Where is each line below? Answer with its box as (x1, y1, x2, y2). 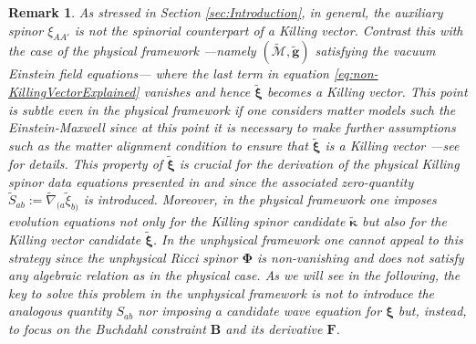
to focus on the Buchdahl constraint (8, 319, 206, 338)
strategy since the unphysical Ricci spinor (8, 247, 238, 266)
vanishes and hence (143, 82, 251, 101)
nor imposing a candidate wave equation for (138, 301, 382, 320)
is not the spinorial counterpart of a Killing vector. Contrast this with (74, 20, 463, 39)
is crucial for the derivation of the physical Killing (179, 154, 460, 173)
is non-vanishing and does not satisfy (257, 247, 464, 266)
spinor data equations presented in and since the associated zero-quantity (8, 172, 414, 191)
